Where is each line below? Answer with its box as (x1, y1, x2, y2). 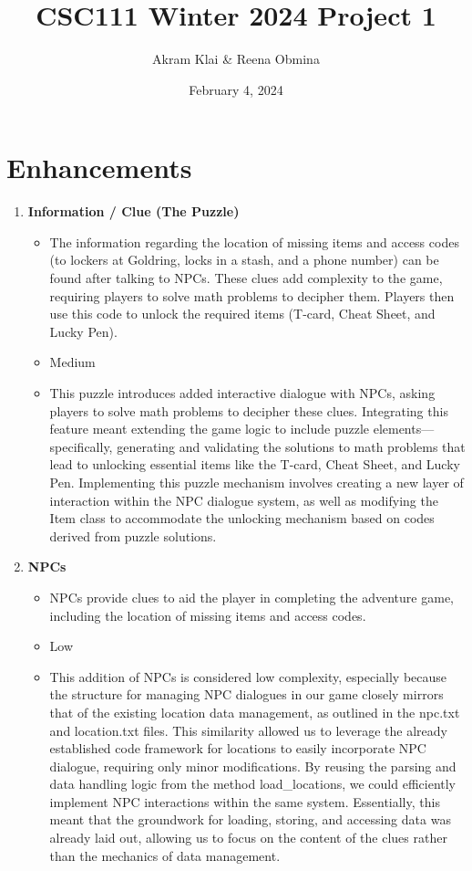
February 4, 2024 (189, 79, 283, 99)
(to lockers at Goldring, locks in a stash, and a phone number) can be (49, 250, 439, 269)
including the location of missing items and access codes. (49, 605, 366, 624)
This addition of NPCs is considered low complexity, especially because (49, 666, 447, 686)
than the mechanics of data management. (49, 845, 281, 865)
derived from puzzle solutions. (49, 526, 217, 545)
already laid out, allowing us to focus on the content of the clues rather (49, 828, 447, 847)
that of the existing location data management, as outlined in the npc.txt (49, 702, 460, 721)
